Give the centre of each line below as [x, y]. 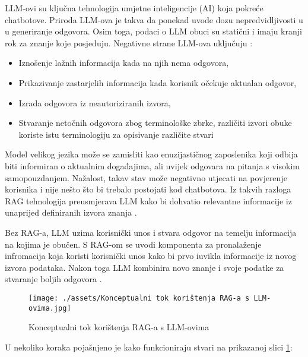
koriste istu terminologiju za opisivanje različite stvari [116, 134]
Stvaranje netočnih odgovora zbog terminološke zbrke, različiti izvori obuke [155, 123]
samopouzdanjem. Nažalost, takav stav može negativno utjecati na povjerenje [146, 177]
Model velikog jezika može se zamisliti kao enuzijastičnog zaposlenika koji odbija [151, 154]
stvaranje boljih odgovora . [53, 279]
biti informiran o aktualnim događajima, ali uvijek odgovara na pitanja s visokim [152, 165]
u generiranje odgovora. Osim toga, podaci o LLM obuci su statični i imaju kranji [153, 31]
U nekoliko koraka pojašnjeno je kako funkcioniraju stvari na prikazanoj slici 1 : [149, 347]
